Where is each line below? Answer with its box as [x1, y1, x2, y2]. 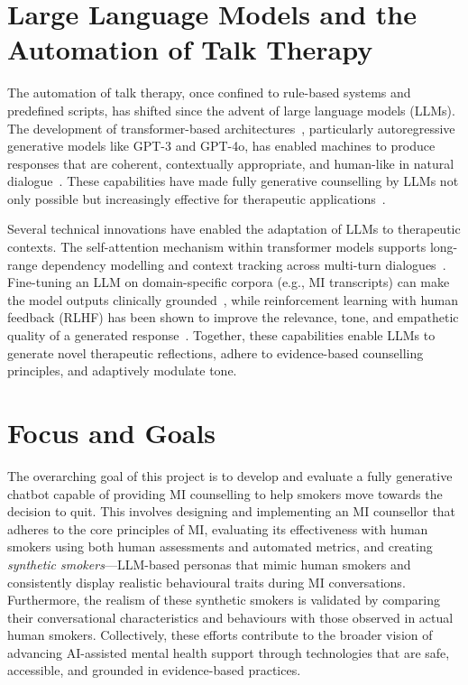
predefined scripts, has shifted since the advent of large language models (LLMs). [7, 100, 455, 119]
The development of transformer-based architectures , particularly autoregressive [7, 118, 455, 137]
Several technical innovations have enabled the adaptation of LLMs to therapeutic [7, 219, 461, 238]
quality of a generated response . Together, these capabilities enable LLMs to [7, 326, 436, 345]
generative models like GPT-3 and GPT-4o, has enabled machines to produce [7, 136, 436, 155]
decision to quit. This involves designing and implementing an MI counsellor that [7, 502, 456, 521]
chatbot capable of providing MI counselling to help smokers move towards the [7, 484, 443, 503]
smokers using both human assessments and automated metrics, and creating [7, 537, 433, 556]
